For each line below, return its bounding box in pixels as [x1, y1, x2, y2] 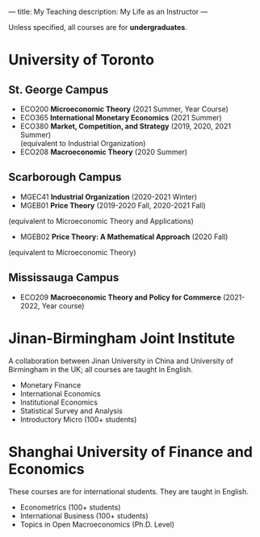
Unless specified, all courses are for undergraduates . [8, 23, 187, 31]
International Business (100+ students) [19, 510, 149, 520]
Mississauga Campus [8, 271, 120, 285]
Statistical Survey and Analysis [19, 405, 123, 415]
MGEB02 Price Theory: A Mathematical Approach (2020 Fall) [19, 232, 229, 241]
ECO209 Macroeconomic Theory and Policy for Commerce [19, 292, 222, 302]
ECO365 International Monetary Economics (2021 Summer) [19, 113, 222, 122]
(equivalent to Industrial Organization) [19, 139, 146, 148]
